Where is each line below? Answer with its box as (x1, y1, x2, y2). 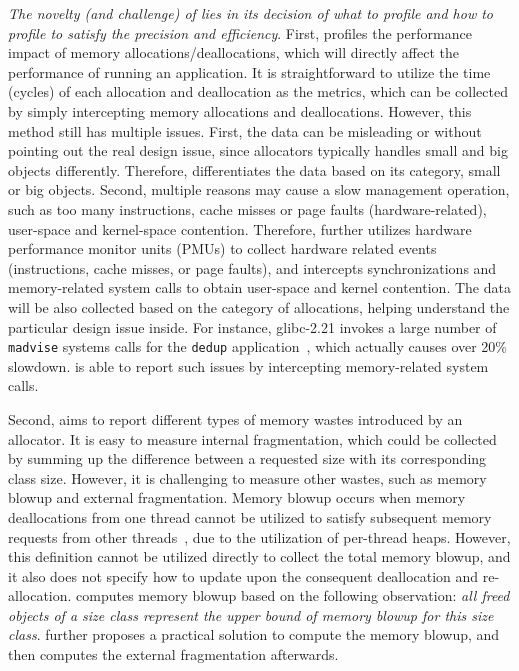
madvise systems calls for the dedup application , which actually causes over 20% (8, 336, 508, 357)
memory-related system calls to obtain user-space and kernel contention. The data (8, 277, 511, 298)
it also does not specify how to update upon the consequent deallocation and (8, 565, 479, 586)
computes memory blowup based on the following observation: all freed (76, 585, 510, 606)
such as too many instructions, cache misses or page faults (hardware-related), (8, 198, 487, 219)
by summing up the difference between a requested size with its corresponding (8, 448, 487, 469)
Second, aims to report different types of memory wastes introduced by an (8, 408, 463, 429)
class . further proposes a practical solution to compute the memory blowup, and (8, 624, 500, 645)
